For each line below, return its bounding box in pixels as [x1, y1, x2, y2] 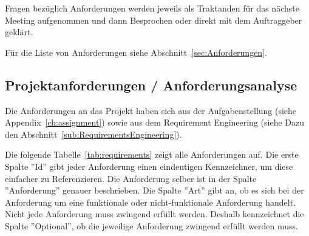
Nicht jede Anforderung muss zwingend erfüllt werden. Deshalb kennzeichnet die [5, 207, 304, 220]
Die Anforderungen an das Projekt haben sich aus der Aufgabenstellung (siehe [5, 104, 297, 116]
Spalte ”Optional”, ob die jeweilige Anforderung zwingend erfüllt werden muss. [5, 219, 298, 232]
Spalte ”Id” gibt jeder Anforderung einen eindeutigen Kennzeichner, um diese [5, 160, 293, 172]
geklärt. [5, 25, 33, 38]
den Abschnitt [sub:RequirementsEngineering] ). [5, 127, 182, 140]
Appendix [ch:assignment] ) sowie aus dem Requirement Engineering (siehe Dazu [5, 116, 304, 129]
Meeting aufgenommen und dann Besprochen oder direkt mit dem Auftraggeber [5, 13, 302, 26]
